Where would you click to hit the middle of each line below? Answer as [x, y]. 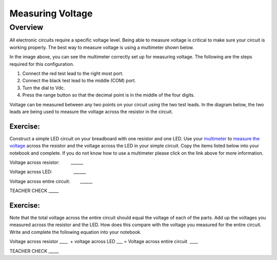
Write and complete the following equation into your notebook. [76, 232]
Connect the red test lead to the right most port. [73, 73]
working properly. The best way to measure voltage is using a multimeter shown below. [102, 47]
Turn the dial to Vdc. [44, 88]
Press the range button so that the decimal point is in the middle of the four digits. [108, 95]
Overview [26, 27]
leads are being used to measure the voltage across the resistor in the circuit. [91, 112]
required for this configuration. [42, 64]
